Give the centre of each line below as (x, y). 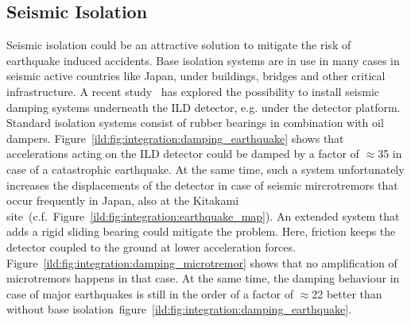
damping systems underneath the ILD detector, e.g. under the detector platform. (204, 107)
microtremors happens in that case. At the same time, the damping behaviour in (203, 278)
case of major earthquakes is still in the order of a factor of (150, 293)
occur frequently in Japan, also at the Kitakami (123, 200)
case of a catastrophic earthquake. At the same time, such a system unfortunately (205, 169)
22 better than (347, 293)
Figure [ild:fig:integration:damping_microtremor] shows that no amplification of (202, 262)
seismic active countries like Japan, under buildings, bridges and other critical (196, 76)
